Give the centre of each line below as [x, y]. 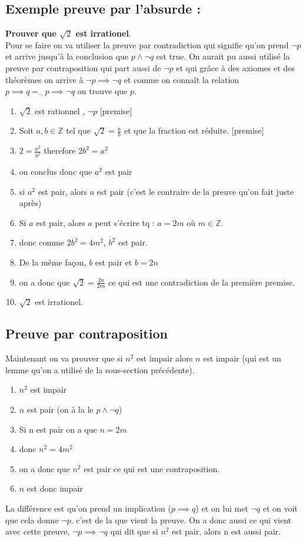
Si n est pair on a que [58, 429]
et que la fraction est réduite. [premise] [194, 130]
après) [30, 203]
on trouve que [102, 91]
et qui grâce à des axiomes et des [235, 67]
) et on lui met [222, 508]
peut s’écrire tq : [125, 222]
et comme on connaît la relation [182, 79]
